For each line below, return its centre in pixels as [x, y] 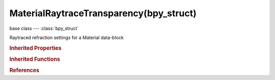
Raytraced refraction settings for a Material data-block [67, 37]
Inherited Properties [36, 48]
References [24, 70]
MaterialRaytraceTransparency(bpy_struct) [103, 13]
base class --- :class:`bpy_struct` [44, 28]
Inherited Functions [35, 59]
